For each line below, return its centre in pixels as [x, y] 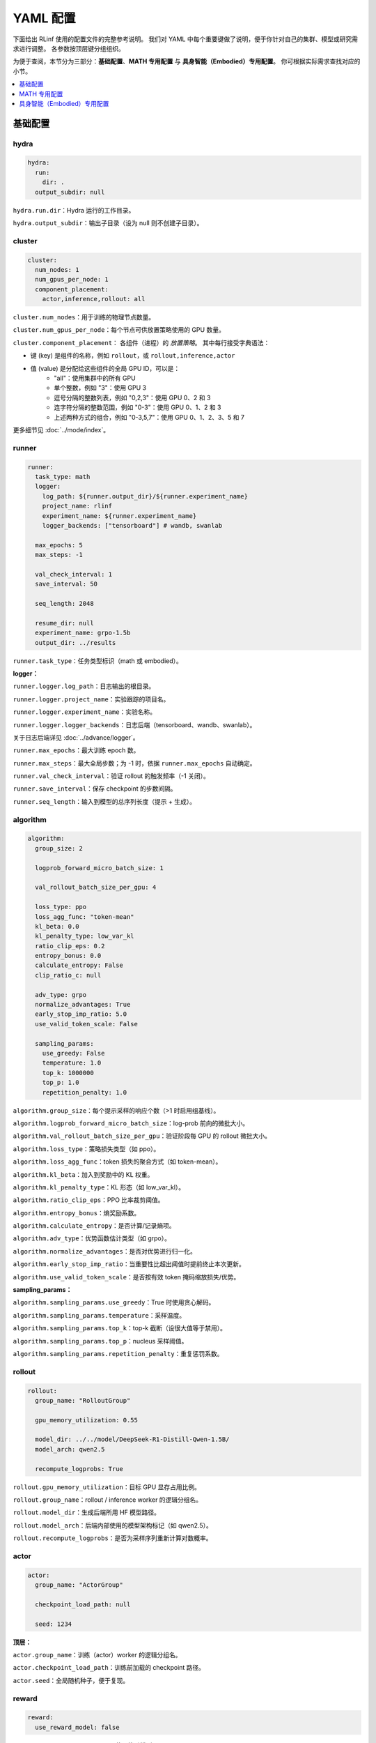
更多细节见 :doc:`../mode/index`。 [61, 430]
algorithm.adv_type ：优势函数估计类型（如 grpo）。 [92, 1238]
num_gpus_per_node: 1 [72, 280]
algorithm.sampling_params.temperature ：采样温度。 [99, 1315]
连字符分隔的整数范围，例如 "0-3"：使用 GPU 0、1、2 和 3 [138, 407]
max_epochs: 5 [59, 545]
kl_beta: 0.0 [57, 926]
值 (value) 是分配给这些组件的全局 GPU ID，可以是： [105, 368]
